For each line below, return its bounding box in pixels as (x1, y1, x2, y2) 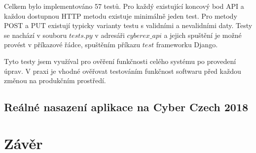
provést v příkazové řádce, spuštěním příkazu (4, 39, 141, 50)
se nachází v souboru (4, 30, 67, 40)
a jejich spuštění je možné (164, 30, 242, 40)
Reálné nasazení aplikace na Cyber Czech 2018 (4, 99, 249, 115)
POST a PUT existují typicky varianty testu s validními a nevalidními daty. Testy (4, 20, 253, 31)
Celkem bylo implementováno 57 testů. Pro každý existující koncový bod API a (4, 1, 244, 11)
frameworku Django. (156, 39, 218, 50)
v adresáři (95, 30, 125, 40)
